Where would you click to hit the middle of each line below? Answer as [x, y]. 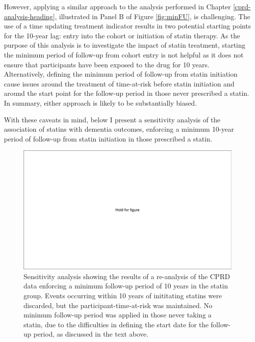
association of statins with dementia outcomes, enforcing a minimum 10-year [119, 129]
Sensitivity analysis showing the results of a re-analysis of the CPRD [127, 276]
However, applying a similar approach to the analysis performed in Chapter [117, 6]
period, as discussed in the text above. [91, 334]
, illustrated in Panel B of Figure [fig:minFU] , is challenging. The [153, 16]
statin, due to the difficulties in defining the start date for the [116, 324]
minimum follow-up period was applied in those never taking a [118, 315]
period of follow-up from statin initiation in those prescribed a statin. [108, 138]
